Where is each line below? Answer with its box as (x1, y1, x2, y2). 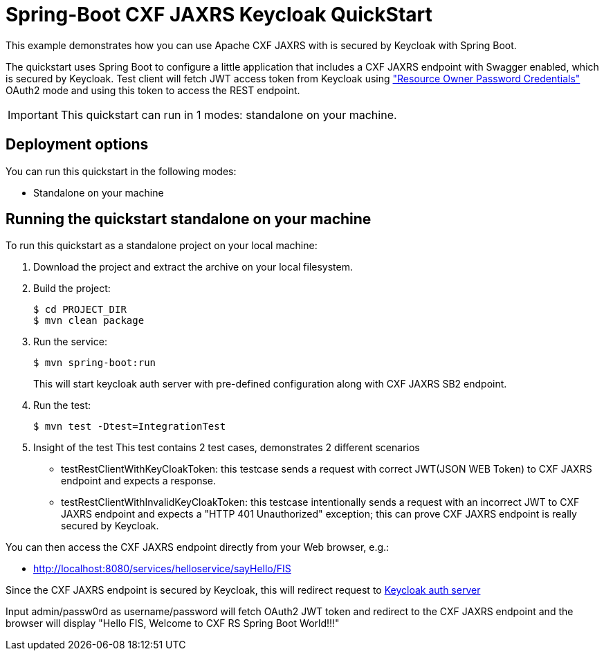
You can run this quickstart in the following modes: (6, 165, 237, 177)
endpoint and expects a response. (61, 475, 216, 487)
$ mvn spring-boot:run (33, 357, 156, 369)
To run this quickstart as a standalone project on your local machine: (6, 239, 318, 252)
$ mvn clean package (33, 315, 145, 327)
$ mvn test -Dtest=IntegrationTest (33, 421, 226, 432)
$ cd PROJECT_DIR (33, 304, 127, 316)
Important (8, 107, 58, 122)
